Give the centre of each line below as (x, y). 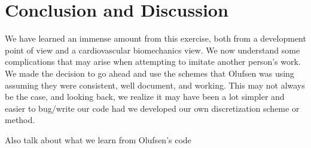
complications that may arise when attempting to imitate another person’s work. (153, 62)
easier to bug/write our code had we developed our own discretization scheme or (152, 108)
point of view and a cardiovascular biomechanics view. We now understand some (153, 50)
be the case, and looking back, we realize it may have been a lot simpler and (145, 97)
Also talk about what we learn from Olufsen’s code (98, 139)
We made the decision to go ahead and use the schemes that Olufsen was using (150, 73)
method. (20, 120)
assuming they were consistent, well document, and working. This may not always (155, 85)
